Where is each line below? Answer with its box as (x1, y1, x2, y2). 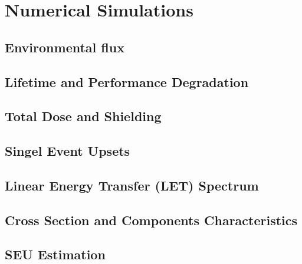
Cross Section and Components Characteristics (5, 210, 298, 229)
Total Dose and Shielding (5, 107, 162, 125)
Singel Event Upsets (5, 142, 130, 160)
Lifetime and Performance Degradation (5, 72, 249, 91)
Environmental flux (5, 38, 124, 56)
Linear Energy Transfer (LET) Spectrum (5, 176, 259, 194)
